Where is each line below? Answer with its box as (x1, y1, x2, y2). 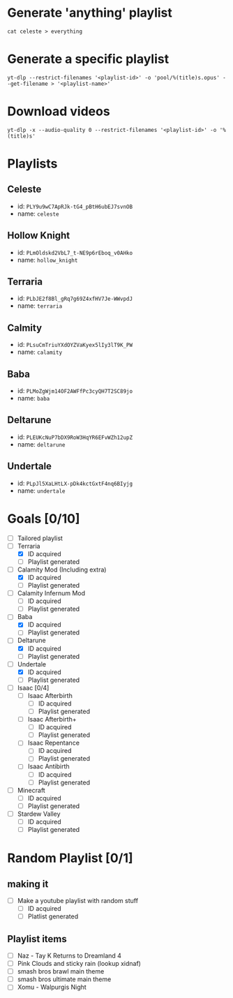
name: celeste (17, 209, 59, 218)
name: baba (17, 394, 50, 403)
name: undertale (17, 486, 66, 495)
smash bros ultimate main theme (17, 975, 112, 983)
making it (7, 878, 49, 890)
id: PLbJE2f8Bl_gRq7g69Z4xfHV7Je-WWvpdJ (17, 295, 133, 303)
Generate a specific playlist (7, 51, 170, 67)
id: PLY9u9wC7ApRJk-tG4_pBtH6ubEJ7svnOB (17, 202, 133, 210)
